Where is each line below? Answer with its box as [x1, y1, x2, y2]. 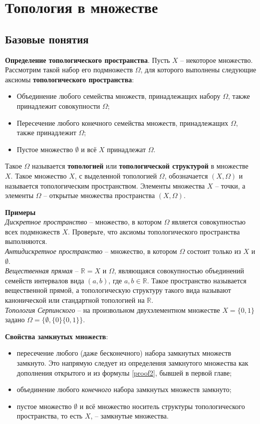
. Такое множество [10, 170, 67, 181]
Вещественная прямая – [5, 265, 79, 276]
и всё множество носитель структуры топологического [79, 401, 245, 411]
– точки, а [215, 180, 246, 191]
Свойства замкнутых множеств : [5, 331, 108, 341]
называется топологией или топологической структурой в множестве [32, 161, 249, 171]
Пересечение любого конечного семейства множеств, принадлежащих [16, 117, 229, 128]
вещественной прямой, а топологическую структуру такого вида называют [5, 285, 231, 295]
